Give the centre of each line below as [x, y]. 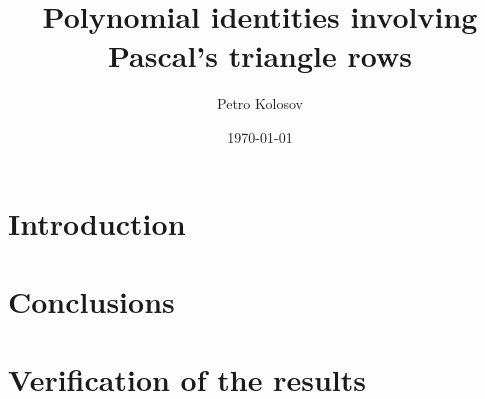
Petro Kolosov [260, 103]
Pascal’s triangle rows [260, 55]
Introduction [97, 222]
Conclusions [91, 300]
